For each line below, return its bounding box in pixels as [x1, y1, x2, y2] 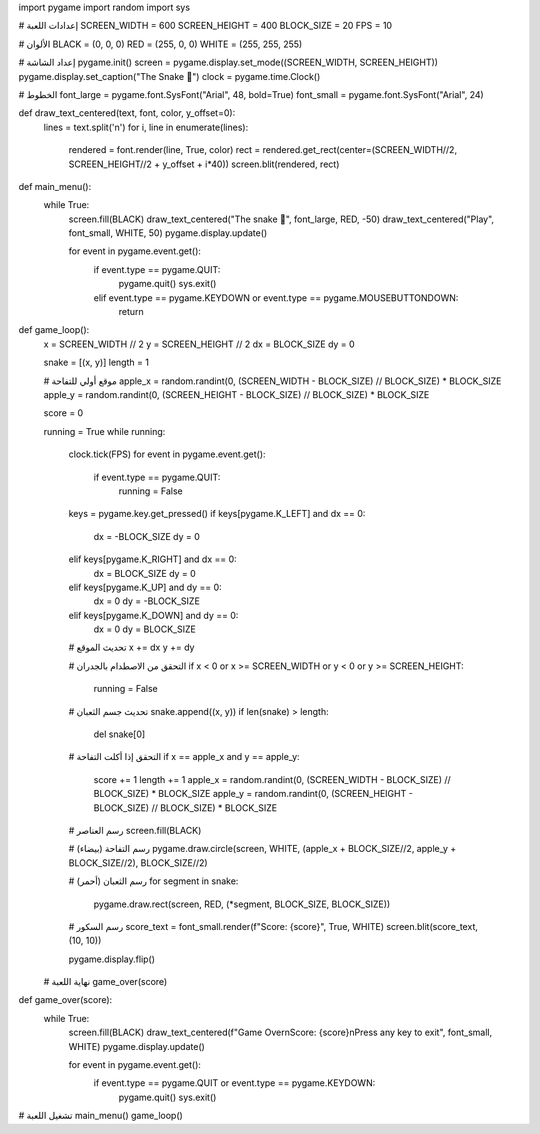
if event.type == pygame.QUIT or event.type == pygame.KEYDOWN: [93, 1077, 376, 1089]
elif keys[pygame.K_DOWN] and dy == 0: [68, 609, 239, 621]
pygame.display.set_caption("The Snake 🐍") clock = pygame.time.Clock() [18, 70, 321, 82]
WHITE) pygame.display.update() [68, 1040, 205, 1052]
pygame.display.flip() [68, 953, 155, 965]
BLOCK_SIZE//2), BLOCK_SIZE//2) [68, 856, 209, 869]
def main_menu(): [18, 180, 92, 192]
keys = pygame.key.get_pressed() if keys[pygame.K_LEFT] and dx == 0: [68, 508, 366, 520]
